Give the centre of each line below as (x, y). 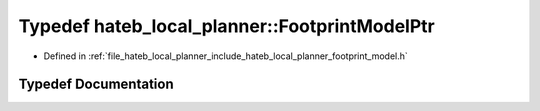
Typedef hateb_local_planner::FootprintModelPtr (226, 26)
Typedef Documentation (96, 84)
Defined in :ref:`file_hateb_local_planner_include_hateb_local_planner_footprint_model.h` (226, 56)
